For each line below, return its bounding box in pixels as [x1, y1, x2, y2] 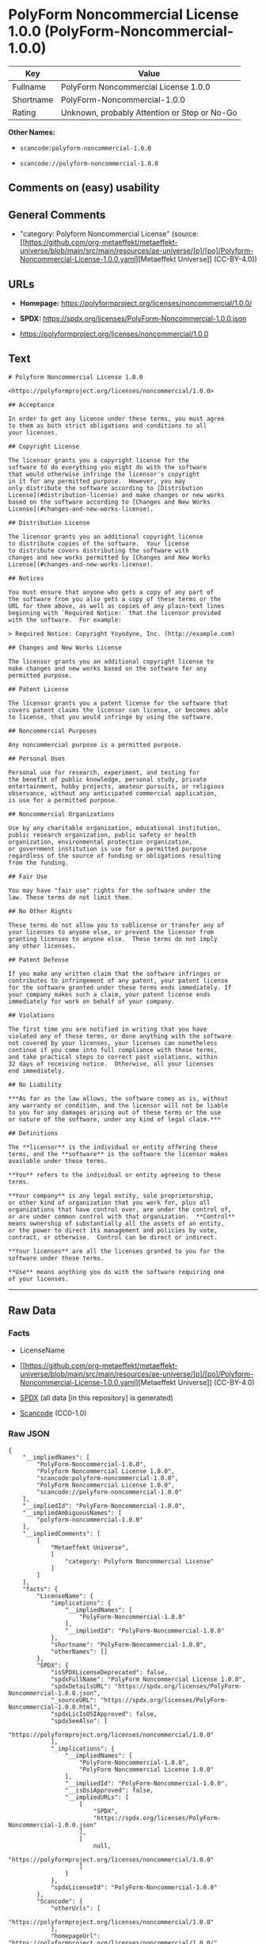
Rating [12, 107, 36, 118]
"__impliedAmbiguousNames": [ [22, 1509, 123, 1517]
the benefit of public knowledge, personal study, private [8, 775, 207, 783]
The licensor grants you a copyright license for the [8, 456, 190, 465]
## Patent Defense [8, 955, 69, 964]
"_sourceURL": [50, 1696, 97, 1704]
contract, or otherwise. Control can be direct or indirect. [8, 1233, 218, 1242]
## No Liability [8, 1081, 62, 1089]
